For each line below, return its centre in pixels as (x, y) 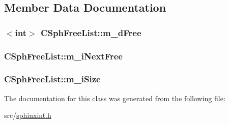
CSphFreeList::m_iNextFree (63, 56)
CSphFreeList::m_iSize (52, 79)
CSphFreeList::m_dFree (91, 32)
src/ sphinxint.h (28, 115)
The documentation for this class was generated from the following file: (115, 98)
